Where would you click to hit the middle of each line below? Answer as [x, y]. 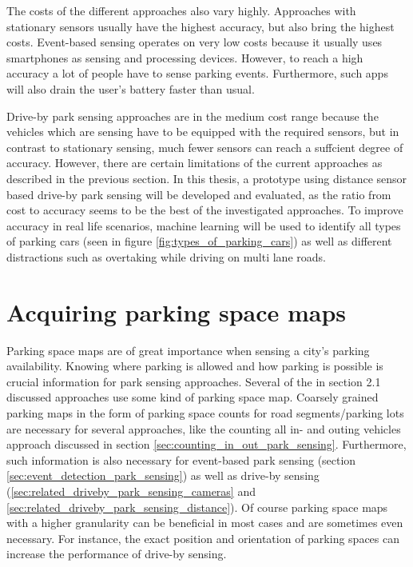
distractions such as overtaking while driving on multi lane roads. [166, 256]
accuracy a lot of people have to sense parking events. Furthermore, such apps [197, 73]
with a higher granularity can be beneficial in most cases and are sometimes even [205, 523]
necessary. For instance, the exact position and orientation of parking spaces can [203, 538]
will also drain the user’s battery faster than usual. [131, 88]
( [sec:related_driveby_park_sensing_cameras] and [131, 491]
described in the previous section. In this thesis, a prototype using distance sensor [207, 178]
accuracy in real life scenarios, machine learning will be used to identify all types [204, 225]
